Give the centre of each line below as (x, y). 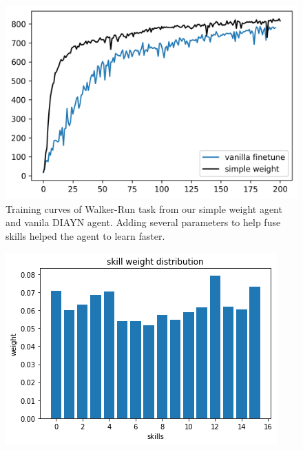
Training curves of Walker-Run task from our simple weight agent (144, 208)
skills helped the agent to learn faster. (85, 235)
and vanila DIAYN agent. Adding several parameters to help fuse (143, 222)
